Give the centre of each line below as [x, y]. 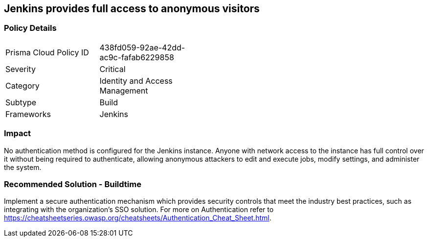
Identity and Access [136, 81]
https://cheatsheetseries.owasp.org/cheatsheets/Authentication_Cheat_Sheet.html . [138, 218]
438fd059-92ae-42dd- [142, 47]
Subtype [21, 102]
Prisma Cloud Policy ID [47, 52]
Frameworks [28, 114]
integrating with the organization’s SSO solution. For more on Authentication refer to [139, 210]
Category [23, 85]
